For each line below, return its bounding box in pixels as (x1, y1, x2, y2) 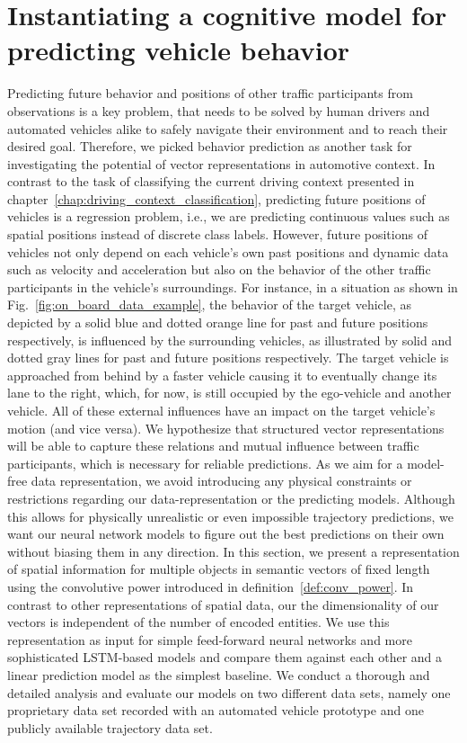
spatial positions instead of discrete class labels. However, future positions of (7, 225, 427, 244)
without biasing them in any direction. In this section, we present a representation (7, 542, 460, 560)
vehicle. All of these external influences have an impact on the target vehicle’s (7, 401, 436, 419)
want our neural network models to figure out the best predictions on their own (7, 524, 445, 543)
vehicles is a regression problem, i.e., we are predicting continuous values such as (7, 207, 450, 226)
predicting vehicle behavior (7, 31, 350, 68)
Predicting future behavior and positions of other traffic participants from (7, 84, 413, 103)
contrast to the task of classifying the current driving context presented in (7, 172, 415, 191)
